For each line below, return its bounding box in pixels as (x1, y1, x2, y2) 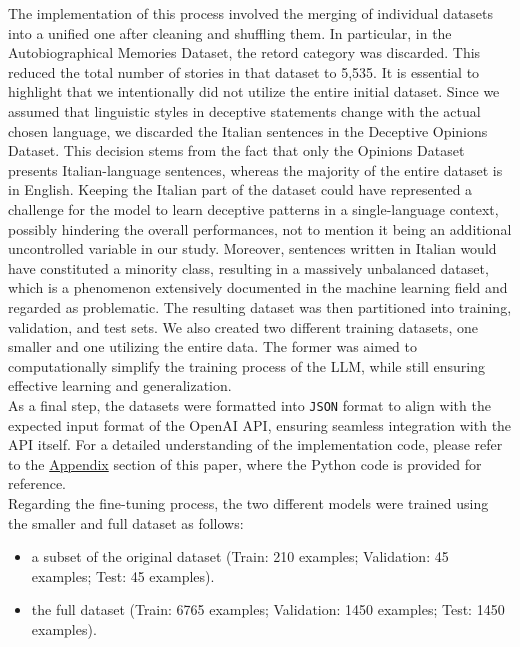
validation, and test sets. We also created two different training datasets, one (8, 316, 478, 337)
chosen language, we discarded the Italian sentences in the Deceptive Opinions (8, 120, 488, 141)
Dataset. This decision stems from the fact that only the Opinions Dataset (8, 140, 465, 161)
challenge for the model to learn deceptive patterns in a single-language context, (8, 198, 499, 219)
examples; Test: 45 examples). (31, 565, 215, 586)
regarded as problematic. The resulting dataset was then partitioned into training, (8, 296, 512, 317)
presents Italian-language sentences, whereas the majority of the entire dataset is (8, 159, 503, 180)
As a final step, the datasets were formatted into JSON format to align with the (8, 394, 491, 415)
